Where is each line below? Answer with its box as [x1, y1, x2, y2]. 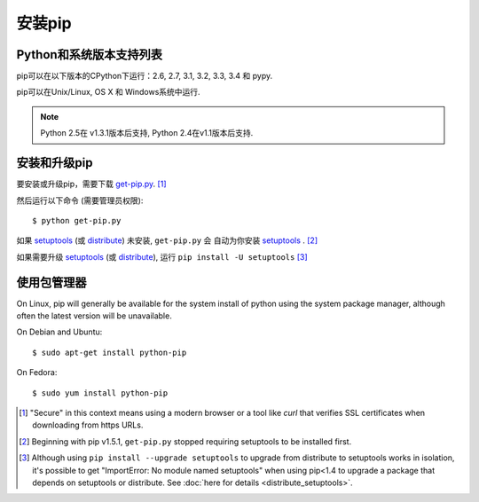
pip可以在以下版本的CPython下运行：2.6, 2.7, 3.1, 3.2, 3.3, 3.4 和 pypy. [16, 71, 273, 82]
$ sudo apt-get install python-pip [32, 347, 187, 357]
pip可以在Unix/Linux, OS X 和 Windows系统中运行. [16, 87, 200, 98]
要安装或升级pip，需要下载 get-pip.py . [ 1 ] [16, 178, 168, 190]
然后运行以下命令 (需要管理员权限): [16, 195, 144, 206]
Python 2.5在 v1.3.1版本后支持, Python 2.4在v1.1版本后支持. [40, 128, 254, 138]
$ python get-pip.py [32, 216, 122, 225]
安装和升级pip [16, 155, 93, 170]
